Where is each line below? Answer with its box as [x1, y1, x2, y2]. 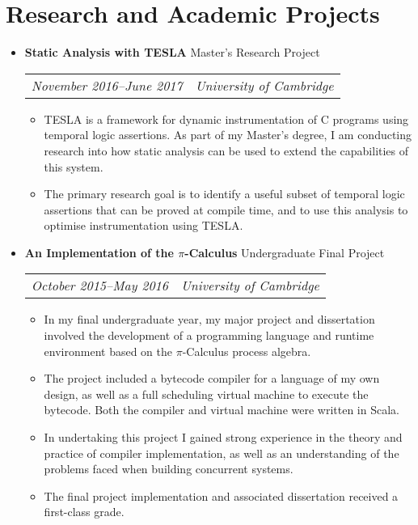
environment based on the [44, 342, 172, 359]
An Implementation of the [24, 243, 174, 260]
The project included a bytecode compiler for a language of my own [44, 370, 380, 387]
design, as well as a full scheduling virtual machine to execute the [44, 385, 369, 402]
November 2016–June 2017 [31, 75, 183, 95]
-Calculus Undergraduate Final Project [184, 243, 385, 260]
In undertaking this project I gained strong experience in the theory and [44, 429, 403, 446]
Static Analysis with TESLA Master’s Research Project [24, 44, 320, 61]
